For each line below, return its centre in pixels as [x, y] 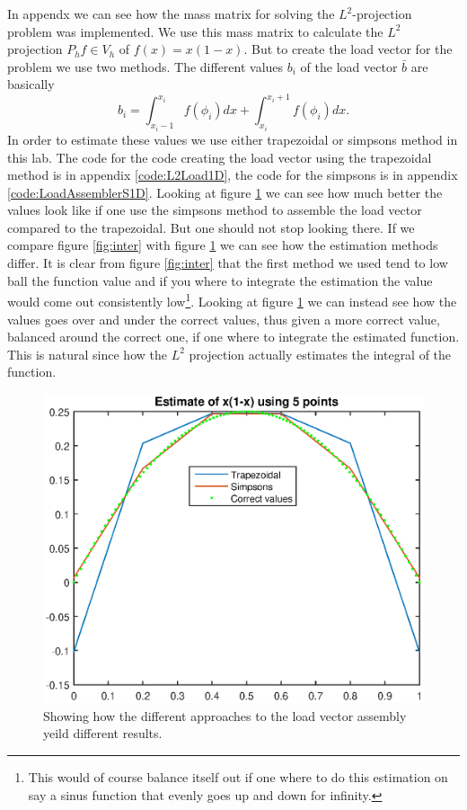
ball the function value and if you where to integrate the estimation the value [220, 280]
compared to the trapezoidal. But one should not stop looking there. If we [211, 227]
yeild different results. [103, 733]
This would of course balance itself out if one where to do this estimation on [238, 777]
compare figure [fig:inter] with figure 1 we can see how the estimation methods [223, 245]
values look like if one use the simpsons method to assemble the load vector [215, 210]
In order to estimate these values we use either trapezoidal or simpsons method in [233, 139]
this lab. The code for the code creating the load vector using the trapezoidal [220, 157]
